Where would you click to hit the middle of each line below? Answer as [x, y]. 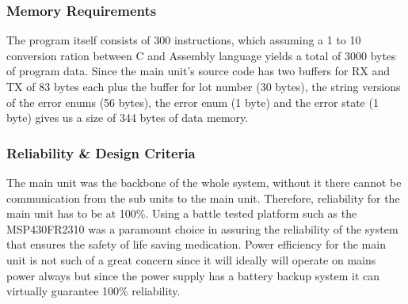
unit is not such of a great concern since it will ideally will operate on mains [191, 259]
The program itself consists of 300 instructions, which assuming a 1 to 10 [184, 40]
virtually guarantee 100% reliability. [93, 291]
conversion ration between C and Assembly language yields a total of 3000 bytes [201, 55]
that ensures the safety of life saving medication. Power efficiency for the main [196, 244]
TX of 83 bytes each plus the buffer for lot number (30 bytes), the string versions [204, 86]
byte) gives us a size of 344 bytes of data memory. [128, 118]
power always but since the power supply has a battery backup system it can [193, 275]
